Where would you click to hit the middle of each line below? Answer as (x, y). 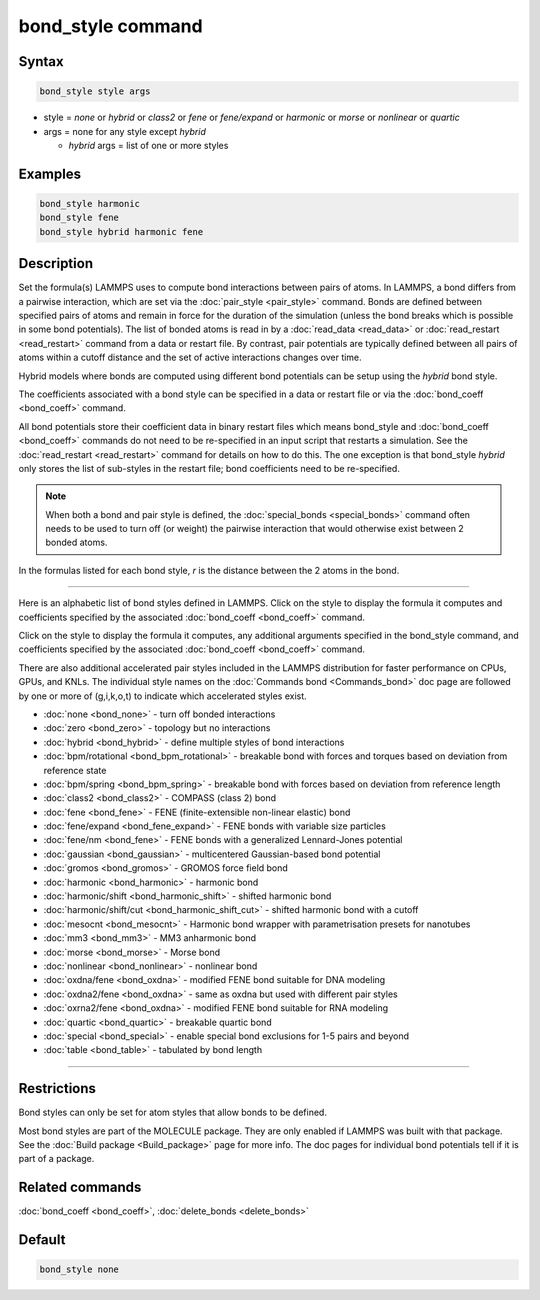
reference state (75, 770)
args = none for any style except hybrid (125, 131)
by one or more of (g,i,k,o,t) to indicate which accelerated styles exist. (162, 696)
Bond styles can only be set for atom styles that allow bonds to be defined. (172, 1112)
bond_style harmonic (89, 203)
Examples (50, 173)
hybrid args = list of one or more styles (148, 145)
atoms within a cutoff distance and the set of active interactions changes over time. (190, 357)
